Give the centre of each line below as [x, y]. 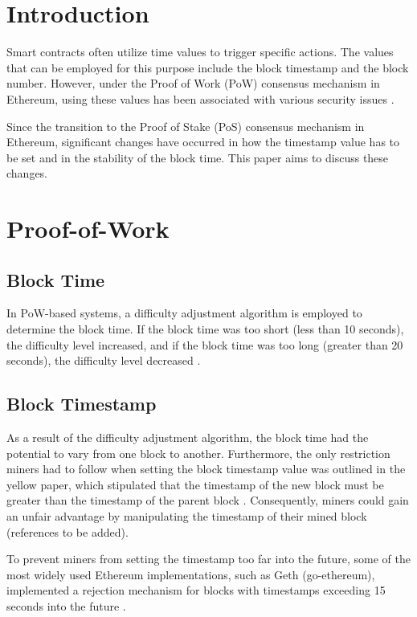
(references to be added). [67, 531]
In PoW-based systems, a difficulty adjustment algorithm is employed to [184, 313]
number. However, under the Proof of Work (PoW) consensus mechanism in [193, 83]
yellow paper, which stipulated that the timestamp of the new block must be [195, 484]
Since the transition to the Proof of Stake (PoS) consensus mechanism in [186, 126]
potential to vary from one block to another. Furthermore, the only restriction [198, 453]
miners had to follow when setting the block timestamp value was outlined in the [206, 469]
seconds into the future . [66, 605]
